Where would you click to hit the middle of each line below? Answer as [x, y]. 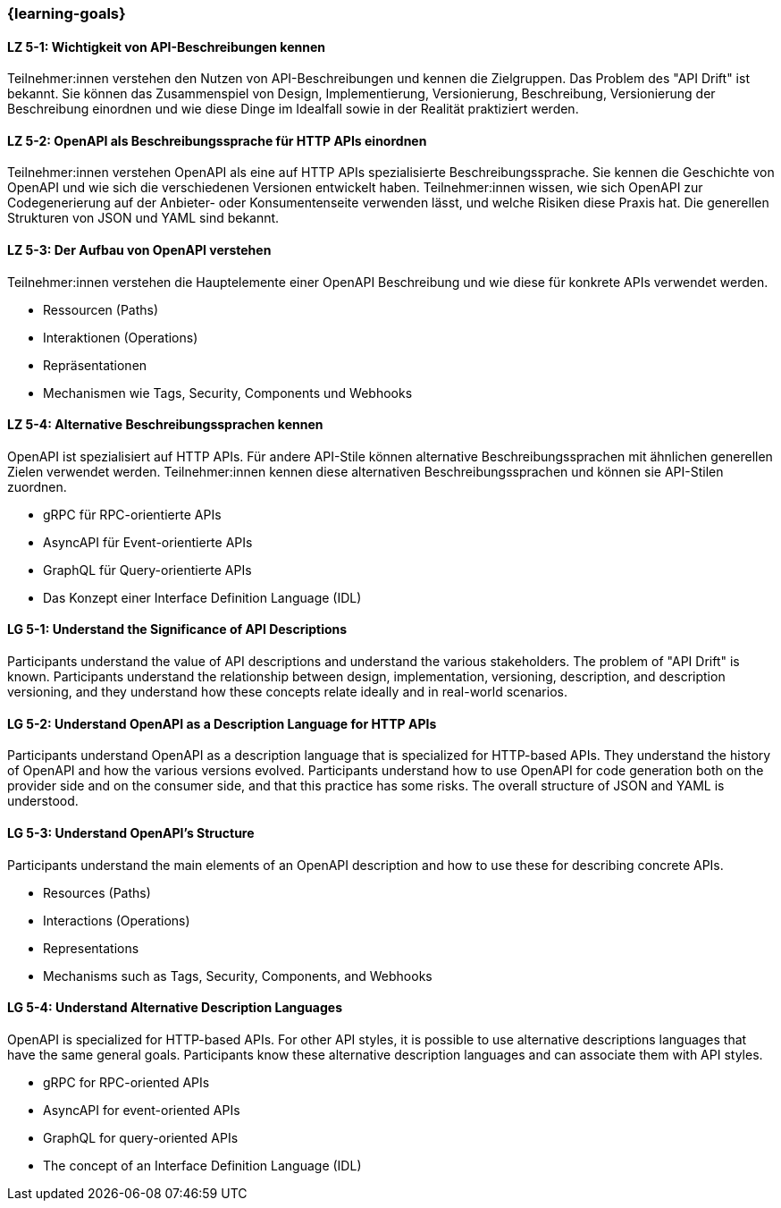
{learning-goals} [67, 13]
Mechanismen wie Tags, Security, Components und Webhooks [228, 393]
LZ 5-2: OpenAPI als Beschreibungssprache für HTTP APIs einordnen [217, 140]
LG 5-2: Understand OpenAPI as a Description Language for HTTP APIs [222, 723]
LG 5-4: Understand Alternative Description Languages [175, 1008]
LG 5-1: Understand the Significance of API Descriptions [177, 629]
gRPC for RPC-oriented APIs [126, 1082]
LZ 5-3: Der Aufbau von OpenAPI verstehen [139, 250]
